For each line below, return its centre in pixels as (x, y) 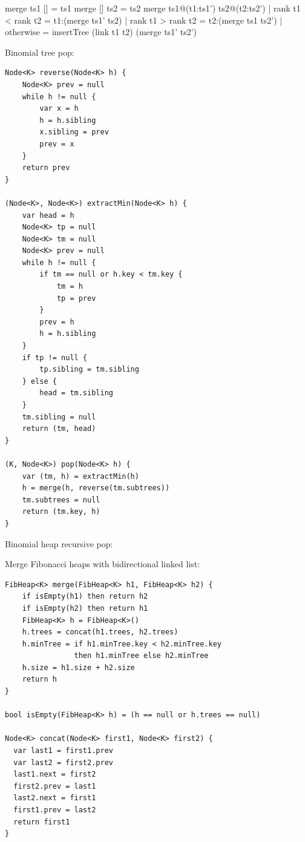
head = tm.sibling (76, 393)
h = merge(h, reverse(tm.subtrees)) (96, 488)
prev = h (57, 322)
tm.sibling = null (59, 417)
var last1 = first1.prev (63, 751)
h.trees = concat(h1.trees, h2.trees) (100, 632)
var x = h (59, 109)
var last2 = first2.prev (63, 762)
